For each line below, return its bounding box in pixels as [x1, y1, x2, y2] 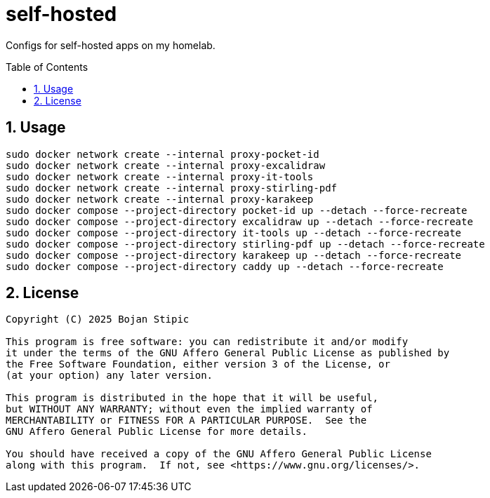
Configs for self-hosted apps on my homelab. [6, 39, 216, 51]
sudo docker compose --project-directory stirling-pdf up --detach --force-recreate [6, 238, 485, 250]
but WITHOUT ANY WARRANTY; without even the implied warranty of [6, 403, 373, 415]
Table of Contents [6, 60, 88, 73]
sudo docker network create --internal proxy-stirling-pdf [6, 182, 338, 194]
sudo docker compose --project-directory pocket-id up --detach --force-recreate [6, 204, 468, 216]
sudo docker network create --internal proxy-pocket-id [6, 148, 319, 160]
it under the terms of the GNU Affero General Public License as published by [6, 347, 450, 359]
